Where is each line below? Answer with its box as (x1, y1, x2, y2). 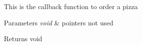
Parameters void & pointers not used (4, 17, 114, 27)
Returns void (4, 34, 42, 44)
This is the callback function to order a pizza (4, 1, 138, 11)
